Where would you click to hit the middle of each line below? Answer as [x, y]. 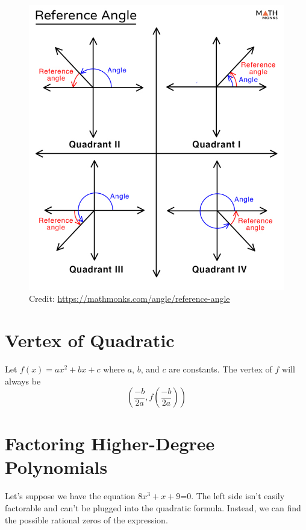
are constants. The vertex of [220, 369]
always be [23, 381]
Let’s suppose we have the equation [70, 496]
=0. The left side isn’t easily [233, 496]
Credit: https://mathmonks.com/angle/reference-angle [130, 299]
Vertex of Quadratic [90, 340]
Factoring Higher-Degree [110, 443]
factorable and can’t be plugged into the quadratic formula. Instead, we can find [153, 508]
